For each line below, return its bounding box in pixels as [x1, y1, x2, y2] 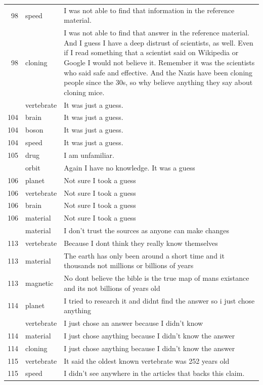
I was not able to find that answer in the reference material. [64, 27, 249, 38]
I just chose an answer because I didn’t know [64, 318, 203, 328]
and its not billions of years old [64, 282, 160, 293]
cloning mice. [64, 87, 105, 97]
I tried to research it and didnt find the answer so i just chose [64, 295, 255, 306]
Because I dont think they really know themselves [64, 237, 218, 248]
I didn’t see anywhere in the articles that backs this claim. [64, 368, 245, 378]
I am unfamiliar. [64, 149, 114, 160]
